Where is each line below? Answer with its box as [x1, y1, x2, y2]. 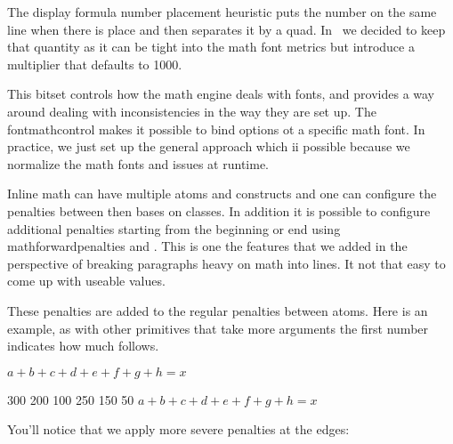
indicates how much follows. [7, 336, 159, 355]
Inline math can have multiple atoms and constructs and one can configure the [7, 184, 437, 203]
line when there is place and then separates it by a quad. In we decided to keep [7, 20, 446, 38]
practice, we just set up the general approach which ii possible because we [7, 137, 410, 156]
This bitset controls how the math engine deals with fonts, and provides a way [7, 85, 435, 103]
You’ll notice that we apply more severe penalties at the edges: [7, 420, 350, 439]
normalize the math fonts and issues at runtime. [7, 154, 269, 173]
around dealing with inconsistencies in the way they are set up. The [7, 101, 376, 120]
